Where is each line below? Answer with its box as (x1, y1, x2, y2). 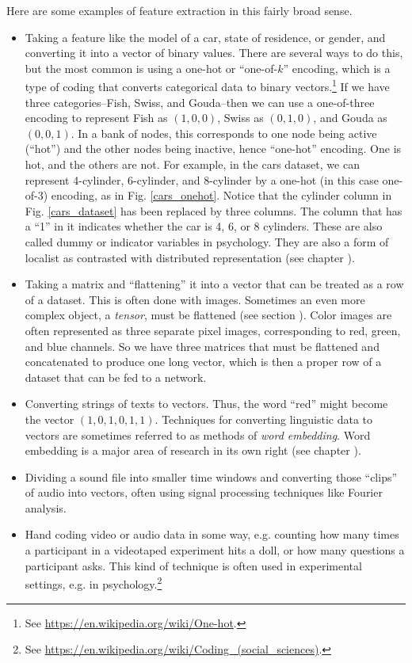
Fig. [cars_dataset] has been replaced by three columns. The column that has (25, 202, 402, 219)
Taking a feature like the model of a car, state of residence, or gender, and (25, 29, 386, 45)
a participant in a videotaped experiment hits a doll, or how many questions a (25, 542, 405, 558)
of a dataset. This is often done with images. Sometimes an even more (25, 291, 365, 307)
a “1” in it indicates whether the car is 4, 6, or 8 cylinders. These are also (25, 218, 383, 234)
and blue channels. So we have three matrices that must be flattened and (25, 337, 380, 354)
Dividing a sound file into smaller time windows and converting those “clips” (25, 468, 398, 485)
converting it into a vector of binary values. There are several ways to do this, (25, 44, 403, 61)
